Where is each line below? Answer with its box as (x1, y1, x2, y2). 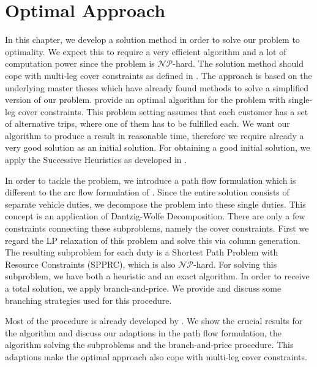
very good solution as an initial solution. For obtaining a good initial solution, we (5, 141, 310, 154)
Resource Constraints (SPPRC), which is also (5, 257, 176, 270)
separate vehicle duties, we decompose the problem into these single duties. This (5, 197, 306, 210)
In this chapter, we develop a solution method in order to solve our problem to (5, 33, 300, 46)
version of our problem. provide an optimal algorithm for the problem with (5, 93, 286, 106)
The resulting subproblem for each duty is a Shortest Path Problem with (5, 246, 278, 259)
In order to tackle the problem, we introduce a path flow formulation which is (5, 173, 296, 186)
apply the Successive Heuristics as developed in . (5, 153, 187, 166)
